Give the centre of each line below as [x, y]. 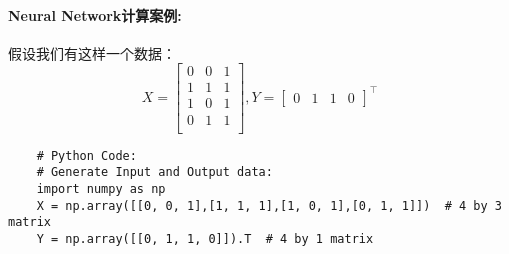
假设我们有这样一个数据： [92, 52]
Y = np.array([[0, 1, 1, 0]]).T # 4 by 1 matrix [205, 238]
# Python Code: [86, 155]
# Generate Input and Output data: [154, 172]
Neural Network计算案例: [95, 14]
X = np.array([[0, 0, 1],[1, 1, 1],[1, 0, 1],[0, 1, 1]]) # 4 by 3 [269, 205]
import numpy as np [101, 188]
